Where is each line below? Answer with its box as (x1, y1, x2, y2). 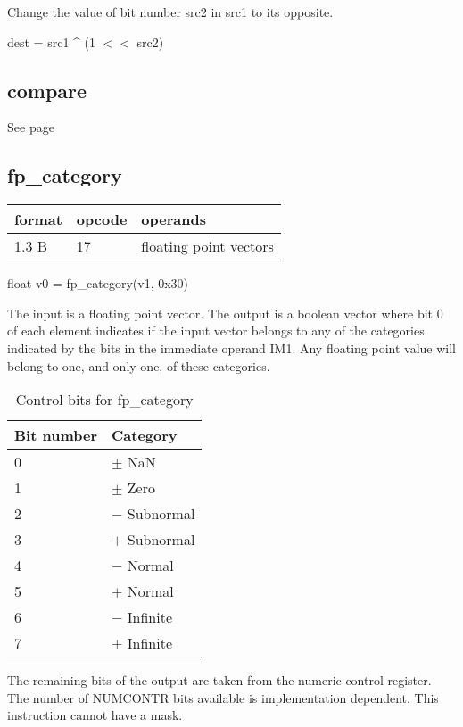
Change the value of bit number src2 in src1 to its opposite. (7, 3, 334, 21)
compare (7, 76, 87, 103)
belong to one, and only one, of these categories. (7, 356, 270, 375)
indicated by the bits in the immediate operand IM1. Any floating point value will (7, 338, 456, 357)
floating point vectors (141, 235, 274, 257)
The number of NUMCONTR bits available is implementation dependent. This (7, 688, 439, 706)
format (14, 209, 62, 230)
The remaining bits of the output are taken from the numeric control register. (7, 671, 432, 690)
